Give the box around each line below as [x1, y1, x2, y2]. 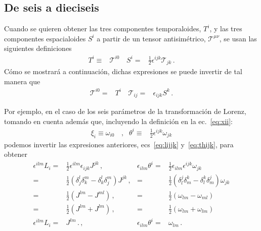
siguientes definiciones [4, 43, 72, 53]
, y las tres [209, 23, 242, 34]
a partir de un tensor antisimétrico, [97, 33, 206, 43]
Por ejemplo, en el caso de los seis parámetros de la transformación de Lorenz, [4, 106, 246, 117]
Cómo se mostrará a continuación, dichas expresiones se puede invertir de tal [4, 66, 242, 76]
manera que [4, 76, 40, 86]
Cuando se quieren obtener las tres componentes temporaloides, [4, 23, 201, 34]
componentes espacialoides [4, 33, 86, 43]
